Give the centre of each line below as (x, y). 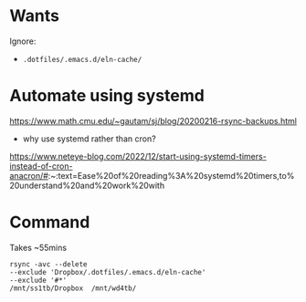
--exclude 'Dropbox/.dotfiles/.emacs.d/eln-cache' (108, 272)
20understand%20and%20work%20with (87, 185)
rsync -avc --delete (49, 264)
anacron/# (29, 175)
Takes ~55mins (38, 247)
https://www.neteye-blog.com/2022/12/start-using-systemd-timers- (138, 156)
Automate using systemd (107, 96)
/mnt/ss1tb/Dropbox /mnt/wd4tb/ (73, 288)
